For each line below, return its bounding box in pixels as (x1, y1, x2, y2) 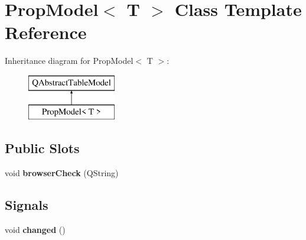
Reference (5, 20, 87, 44)
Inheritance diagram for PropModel (5, 54, 134, 67)
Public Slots (5, 139, 80, 157)
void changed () (5, 223, 66, 236)
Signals (5, 196, 48, 214)
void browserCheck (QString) (5, 167, 119, 179)
